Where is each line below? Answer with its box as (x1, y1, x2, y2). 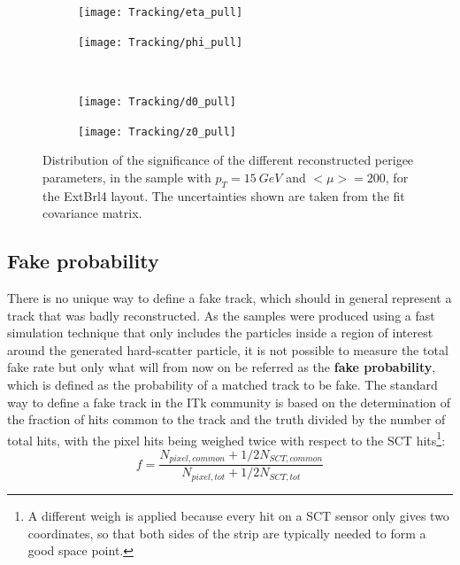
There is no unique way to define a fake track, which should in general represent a (7, 289, 452, 306)
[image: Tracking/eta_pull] (78, 6, 243, 19)
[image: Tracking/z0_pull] (78, 125, 236, 138)
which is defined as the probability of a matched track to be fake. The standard (7, 375, 438, 393)
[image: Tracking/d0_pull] (78, 95, 236, 108)
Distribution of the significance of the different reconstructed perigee (42, 151, 414, 169)
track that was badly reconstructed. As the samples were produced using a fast (7, 306, 435, 324)
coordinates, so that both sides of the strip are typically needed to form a (27, 523, 426, 542)
